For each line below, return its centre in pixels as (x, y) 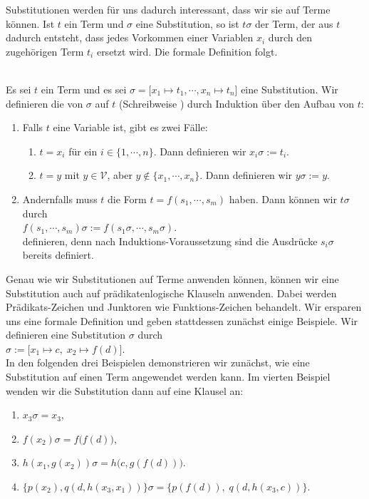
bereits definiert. (58, 255)
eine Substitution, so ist (187, 23)
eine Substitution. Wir (290, 89)
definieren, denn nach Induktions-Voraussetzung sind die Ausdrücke (170, 241)
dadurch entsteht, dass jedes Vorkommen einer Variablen (130, 37)
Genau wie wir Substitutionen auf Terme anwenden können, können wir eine (172, 278)
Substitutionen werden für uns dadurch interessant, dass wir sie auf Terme (168, 9)
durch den (290, 37)
